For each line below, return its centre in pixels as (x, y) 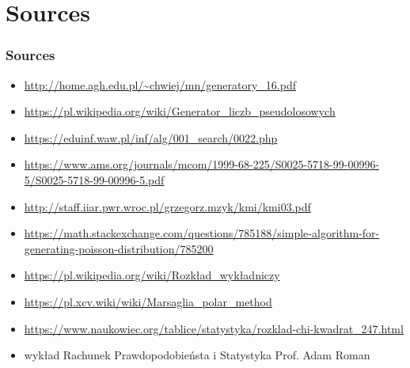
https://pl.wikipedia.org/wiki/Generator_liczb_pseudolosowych (180, 111)
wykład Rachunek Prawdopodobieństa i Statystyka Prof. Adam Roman (197, 355)
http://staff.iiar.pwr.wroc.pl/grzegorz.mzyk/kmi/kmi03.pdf (167, 206)
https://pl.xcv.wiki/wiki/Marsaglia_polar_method (148, 301)
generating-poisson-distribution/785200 (119, 248)
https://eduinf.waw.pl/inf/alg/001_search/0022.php (151, 137)
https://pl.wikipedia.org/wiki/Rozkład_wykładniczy (152, 275)
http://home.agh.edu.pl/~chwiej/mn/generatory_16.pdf (160, 84)
